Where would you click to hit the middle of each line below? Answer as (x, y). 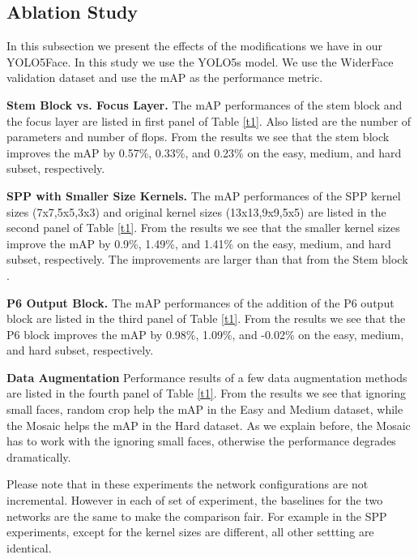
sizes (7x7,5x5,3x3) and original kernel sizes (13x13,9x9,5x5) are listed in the (196, 211)
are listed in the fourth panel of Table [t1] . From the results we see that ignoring (207, 393)
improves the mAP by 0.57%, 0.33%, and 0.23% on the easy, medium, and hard (204, 152)
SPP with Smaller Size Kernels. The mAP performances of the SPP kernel (204, 195)
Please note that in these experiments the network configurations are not (188, 484)
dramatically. (39, 456)
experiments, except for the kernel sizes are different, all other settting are (190, 532)
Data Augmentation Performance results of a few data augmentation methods (207, 377)
